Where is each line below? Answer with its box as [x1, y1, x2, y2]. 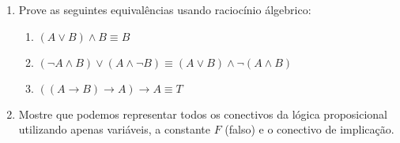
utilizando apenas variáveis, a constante [18, 121, 210, 137]
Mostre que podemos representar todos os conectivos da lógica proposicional [18, 105, 388, 122]
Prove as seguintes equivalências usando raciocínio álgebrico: [18, 2, 311, 17]
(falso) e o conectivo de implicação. [225, 121, 394, 137]
